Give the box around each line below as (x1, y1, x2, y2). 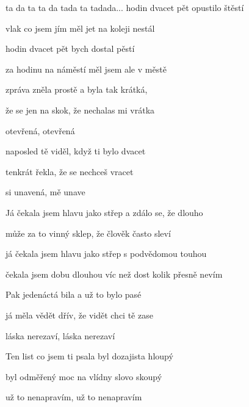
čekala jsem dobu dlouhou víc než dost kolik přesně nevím (5, 267, 223, 280)
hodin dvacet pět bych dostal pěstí (5, 42, 135, 55)
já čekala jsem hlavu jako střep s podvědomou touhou (5, 247, 207, 260)
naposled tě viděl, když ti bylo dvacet (5, 145, 146, 157)
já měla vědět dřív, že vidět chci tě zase (5, 308, 153, 321)
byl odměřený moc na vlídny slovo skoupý (5, 370, 162, 383)
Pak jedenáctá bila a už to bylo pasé (5, 288, 142, 301)
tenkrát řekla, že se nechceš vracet (5, 165, 134, 178)
